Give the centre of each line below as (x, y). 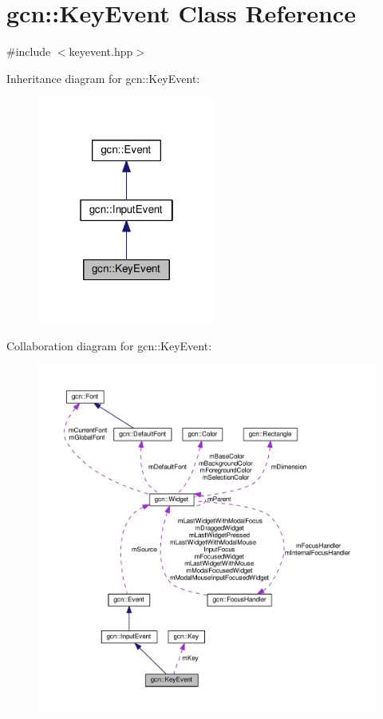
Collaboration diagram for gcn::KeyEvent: (109, 345)
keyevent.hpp (101, 51)
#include (29, 51)
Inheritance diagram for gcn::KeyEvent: (103, 78)
